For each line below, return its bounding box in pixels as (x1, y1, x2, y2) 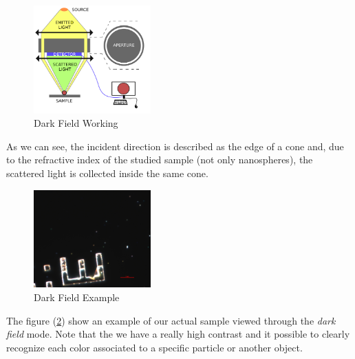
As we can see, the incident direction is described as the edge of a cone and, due (6, 139, 344, 153)
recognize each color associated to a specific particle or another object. (6, 340, 303, 354)
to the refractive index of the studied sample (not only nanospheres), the (6, 152, 313, 167)
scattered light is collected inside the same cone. (6, 166, 208, 181)
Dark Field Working (34, 116, 118, 130)
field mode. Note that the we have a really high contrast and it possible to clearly (6, 327, 350, 341)
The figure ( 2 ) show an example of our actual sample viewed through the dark (6, 313, 336, 327)
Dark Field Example (34, 290, 120, 304)
